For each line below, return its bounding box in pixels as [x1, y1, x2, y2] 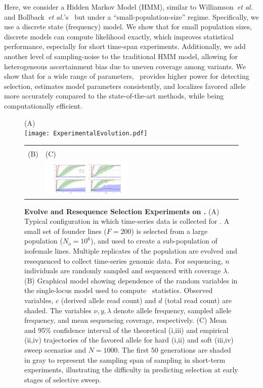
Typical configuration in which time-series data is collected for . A [24, 216, 230, 226]
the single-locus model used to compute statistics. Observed [24, 285, 213, 296]
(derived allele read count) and [61, 295, 156, 305]
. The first [117, 344, 149, 355]
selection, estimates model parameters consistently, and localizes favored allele [4, 80, 246, 91]
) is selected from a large [131, 225, 208, 236]
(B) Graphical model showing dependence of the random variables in [24, 275, 238, 285]
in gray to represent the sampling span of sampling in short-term [24, 354, 226, 365]
